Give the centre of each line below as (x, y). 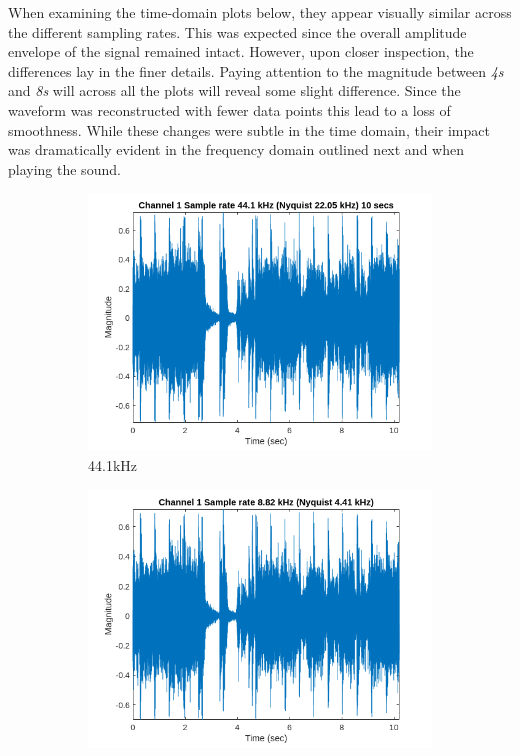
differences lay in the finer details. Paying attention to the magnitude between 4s (256, 70)
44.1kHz (112, 464)
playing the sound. (64, 168)
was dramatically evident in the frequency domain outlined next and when (236, 149)
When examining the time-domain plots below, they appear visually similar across (260, 12)
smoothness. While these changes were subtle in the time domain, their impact (249, 129)
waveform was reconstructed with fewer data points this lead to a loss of (229, 109)
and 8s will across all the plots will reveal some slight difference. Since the (234, 90)
